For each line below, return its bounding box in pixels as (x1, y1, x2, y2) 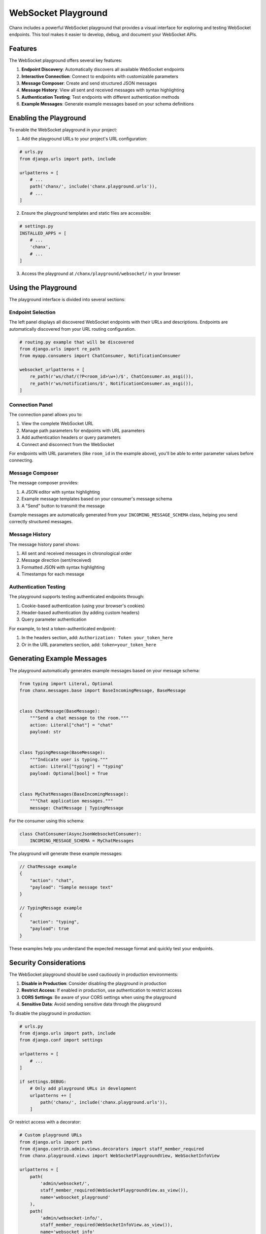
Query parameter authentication (21, 617, 87, 622)
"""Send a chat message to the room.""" (30, 715, 129, 721)
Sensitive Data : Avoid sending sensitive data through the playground (21, 1001, 162, 1007)
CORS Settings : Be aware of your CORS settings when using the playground (21, 994, 177, 1000)
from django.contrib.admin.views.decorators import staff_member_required (19, 1146, 204, 1152)
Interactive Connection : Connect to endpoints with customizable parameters (21, 73, 178, 79)
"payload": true (30, 926, 69, 931)
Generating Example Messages (9, 655, 107, 663)
